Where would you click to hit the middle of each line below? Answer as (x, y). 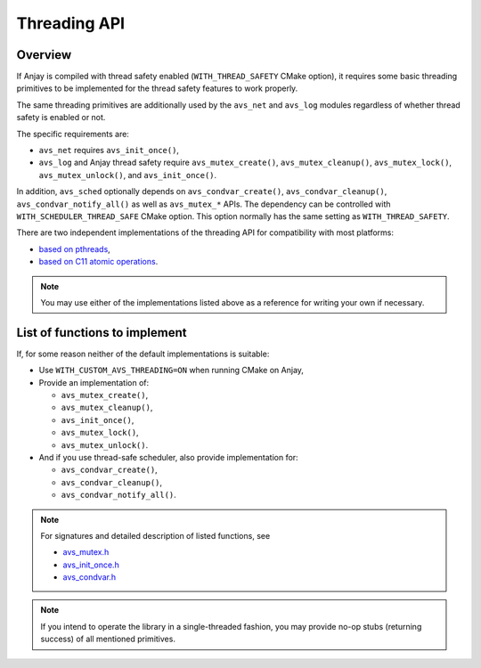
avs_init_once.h (91, 565)
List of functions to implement (102, 333)
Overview (44, 55)
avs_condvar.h (89, 577)
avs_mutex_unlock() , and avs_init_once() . (128, 175)
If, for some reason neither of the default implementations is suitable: (143, 354)
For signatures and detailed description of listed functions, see (155, 535)
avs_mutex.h (86, 552)
